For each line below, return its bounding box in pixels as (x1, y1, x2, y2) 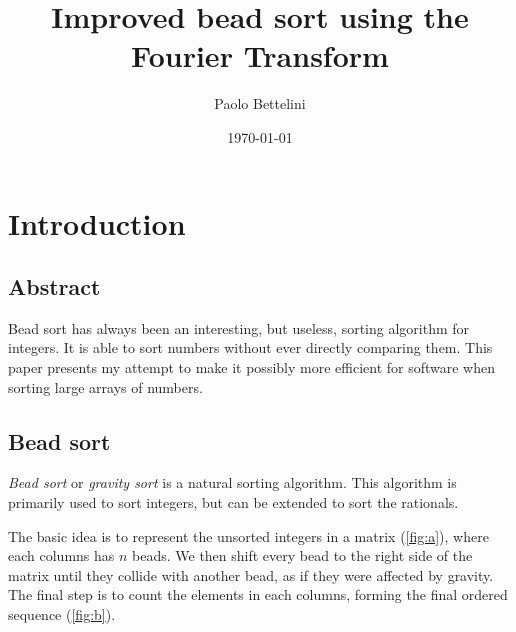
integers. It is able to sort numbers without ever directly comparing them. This (8, 337, 493, 358)
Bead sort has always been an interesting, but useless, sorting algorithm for (8, 317, 470, 338)
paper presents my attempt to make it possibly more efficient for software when (8, 357, 496, 378)
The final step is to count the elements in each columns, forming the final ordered (8, 584, 508, 605)
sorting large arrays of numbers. (8, 376, 203, 397)
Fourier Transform (131, 35, 389, 76)
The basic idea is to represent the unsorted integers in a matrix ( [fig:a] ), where (8, 525, 489, 546)
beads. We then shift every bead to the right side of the (132, 545, 473, 566)
